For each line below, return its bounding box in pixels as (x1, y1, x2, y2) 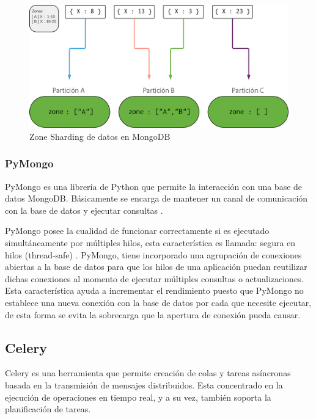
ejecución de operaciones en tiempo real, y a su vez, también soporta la (5, 390, 271, 403)
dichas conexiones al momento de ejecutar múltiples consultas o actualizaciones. (5, 272, 304, 285)
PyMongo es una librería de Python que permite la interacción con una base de (5, 180, 303, 192)
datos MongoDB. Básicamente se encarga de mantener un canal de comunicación (5, 192, 308, 205)
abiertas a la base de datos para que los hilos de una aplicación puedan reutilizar (5, 260, 307, 273)
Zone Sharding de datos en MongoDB (29, 129, 171, 142)
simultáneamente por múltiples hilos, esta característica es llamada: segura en (5, 236, 296, 249)
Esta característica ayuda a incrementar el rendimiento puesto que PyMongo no (5, 284, 304, 297)
